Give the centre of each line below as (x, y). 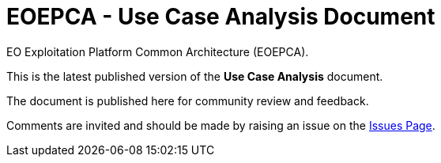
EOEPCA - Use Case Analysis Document (221, 17)
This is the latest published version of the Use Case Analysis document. (195, 76)
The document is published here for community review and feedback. (188, 100)
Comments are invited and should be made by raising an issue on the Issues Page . (221, 125)
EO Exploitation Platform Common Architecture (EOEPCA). (158, 51)
